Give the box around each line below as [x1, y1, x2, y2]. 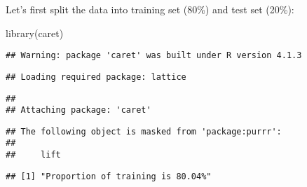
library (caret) [6, 25, 64, 40]
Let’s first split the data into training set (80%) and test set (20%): [6, 2, 294, 16]
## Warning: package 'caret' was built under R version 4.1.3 [6, 50, 302, 61]
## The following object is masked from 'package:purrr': [6, 126, 282, 137]
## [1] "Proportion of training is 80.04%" [6, 171, 212, 181]
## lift [6, 150, 61, 160]
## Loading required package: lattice [6, 71, 186, 82]
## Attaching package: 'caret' [6, 105, 151, 116]
